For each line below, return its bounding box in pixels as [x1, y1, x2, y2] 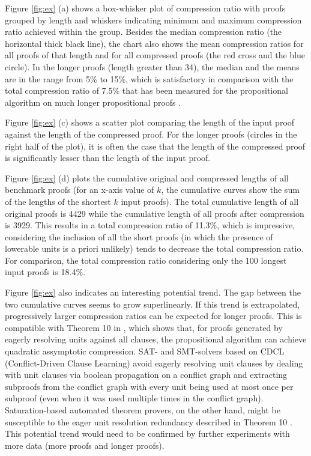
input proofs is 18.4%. [5, 266, 85, 278]
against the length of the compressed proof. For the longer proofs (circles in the [5, 127, 297, 140]
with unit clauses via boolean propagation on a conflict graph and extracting [5, 368, 288, 381]
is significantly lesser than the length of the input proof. [5, 151, 211, 164]
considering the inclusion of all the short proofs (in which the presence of [5, 230, 273, 243]
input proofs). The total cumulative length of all [121, 195, 299, 207]
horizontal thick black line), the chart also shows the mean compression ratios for [5, 37, 304, 49]
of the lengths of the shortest [5, 195, 111, 207]
